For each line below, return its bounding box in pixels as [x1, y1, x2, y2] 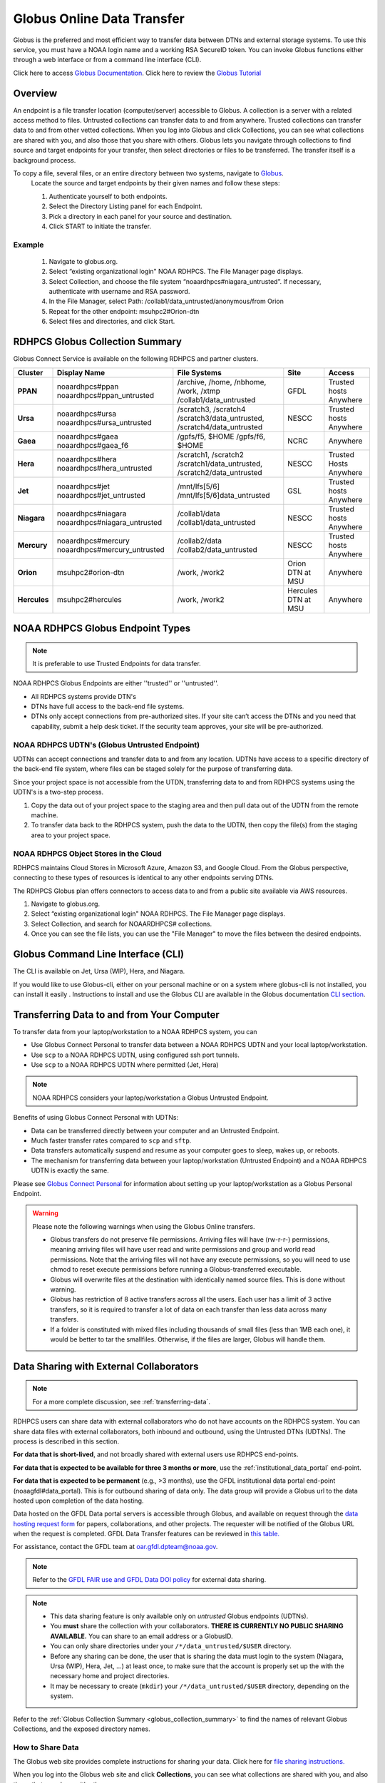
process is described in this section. [13, 1437, 120, 1446]
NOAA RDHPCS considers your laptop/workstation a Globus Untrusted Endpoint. [32, 1093, 269, 1102]
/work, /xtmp [177, 386, 221, 396]
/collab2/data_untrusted [177, 544, 258, 554]
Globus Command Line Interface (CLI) [13, 949, 185, 961]
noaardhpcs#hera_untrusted [57, 463, 153, 473]
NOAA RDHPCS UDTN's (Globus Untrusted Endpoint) [13, 740, 200, 750]
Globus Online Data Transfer [13, 11, 185, 26]
